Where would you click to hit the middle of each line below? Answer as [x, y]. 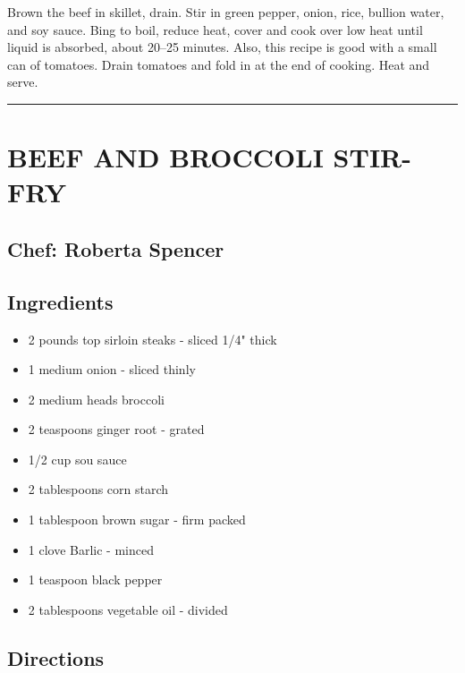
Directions [56, 657]
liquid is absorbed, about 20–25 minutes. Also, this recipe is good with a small [222, 47]
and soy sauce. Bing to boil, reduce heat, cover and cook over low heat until [215, 29]
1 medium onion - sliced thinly [112, 369]
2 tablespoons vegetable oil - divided [128, 609]
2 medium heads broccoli [96, 399]
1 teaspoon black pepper [95, 579]
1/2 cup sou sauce [77, 459]
